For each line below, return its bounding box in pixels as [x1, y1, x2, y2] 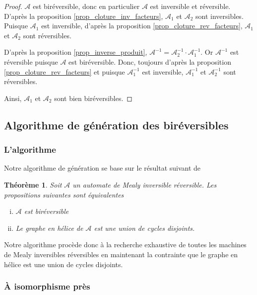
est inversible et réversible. [150, 1, 231, 11]
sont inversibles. [195, 10, 244, 21]
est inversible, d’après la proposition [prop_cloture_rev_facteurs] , [41, 20, 243, 31]
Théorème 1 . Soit [4, 179, 62, 190]
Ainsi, [4, 93, 22, 103]
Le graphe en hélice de [15, 222, 83, 233]
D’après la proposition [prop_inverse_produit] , [4, 47, 147, 57]
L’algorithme [4, 143, 56, 156]
